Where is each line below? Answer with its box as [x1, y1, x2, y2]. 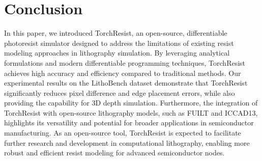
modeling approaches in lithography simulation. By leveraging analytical [4, 47, 230, 58]
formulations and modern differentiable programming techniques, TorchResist [4, 57, 246, 68]
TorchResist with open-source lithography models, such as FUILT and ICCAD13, [4, 107, 258, 118]
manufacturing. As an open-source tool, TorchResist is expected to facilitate [4, 127, 241, 138]
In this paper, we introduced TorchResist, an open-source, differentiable [4, 28, 227, 38]
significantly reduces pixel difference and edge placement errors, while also [4, 87, 235, 98]
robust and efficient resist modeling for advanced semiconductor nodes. [4, 147, 225, 158]
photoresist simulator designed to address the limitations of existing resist [4, 37, 234, 48]
